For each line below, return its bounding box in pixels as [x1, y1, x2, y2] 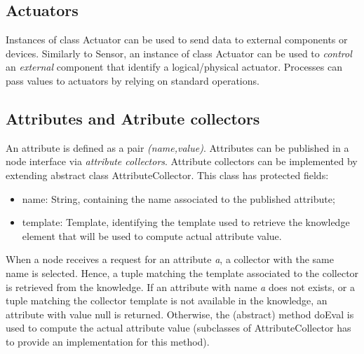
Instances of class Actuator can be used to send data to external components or [6, 32, 348, 47]
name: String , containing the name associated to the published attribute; [22, 191, 335, 206]
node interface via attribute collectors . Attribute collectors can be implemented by [6, 154, 358, 169]
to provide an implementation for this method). [6, 334, 210, 348]
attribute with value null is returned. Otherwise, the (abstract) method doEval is [6, 306, 354, 321]
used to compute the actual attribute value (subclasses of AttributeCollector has [6, 320, 351, 335]
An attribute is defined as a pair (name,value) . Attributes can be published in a [6, 140, 349, 155]
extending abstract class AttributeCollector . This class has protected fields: [6, 167, 329, 182]
